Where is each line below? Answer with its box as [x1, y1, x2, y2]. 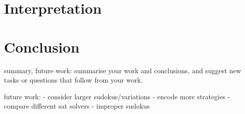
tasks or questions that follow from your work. [4, 75, 143, 85]
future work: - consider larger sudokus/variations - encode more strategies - [4, 91, 230, 101]
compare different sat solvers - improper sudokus [4, 101, 150, 111]
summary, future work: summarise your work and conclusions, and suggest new [4, 65, 242, 75]
